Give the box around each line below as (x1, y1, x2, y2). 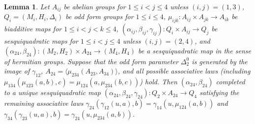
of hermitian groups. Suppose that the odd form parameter (4, 56, 178, 66)
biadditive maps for (4, 24, 62, 34)
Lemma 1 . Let (4, 1, 50, 11)
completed (216, 76, 245, 87)
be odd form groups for (65, 11, 134, 22)
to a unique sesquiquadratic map (4, 87, 101, 98)
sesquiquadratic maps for (4, 36, 79, 46)
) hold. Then (140, 76, 177, 87)
